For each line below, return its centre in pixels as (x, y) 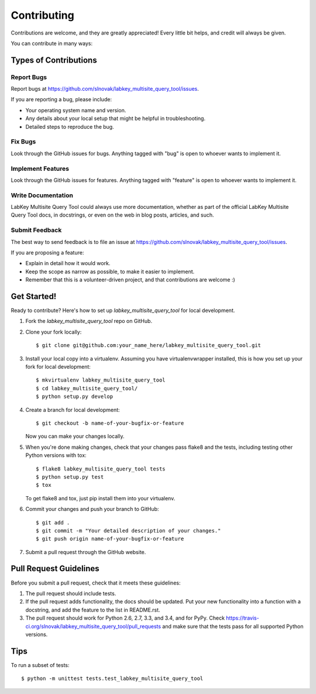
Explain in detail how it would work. (68, 263)
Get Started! (34, 296)
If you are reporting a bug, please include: (61, 99)
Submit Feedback (36, 230)
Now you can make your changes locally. (75, 437)
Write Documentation (42, 195)
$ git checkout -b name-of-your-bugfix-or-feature (110, 423)
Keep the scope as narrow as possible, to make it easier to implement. (110, 272)
